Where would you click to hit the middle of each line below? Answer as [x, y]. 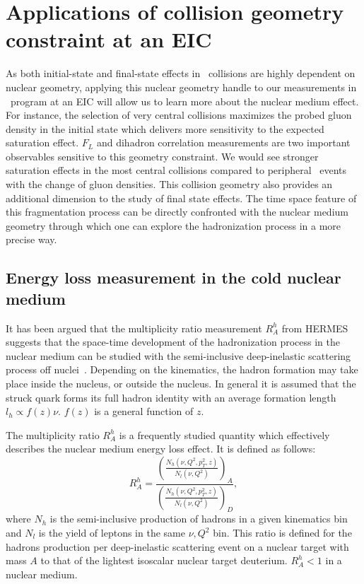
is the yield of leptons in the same [112, 533]
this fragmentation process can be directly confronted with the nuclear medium [177, 212]
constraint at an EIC [109, 39]
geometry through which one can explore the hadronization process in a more [174, 225]
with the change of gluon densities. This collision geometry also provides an [169, 184]
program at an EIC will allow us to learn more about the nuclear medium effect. [184, 101]
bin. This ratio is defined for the [282, 533]
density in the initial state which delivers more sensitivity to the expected [165, 128]
